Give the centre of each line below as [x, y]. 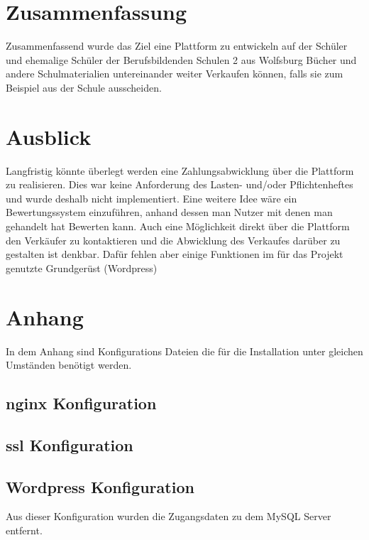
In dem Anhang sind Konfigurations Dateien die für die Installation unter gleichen [184, 351]
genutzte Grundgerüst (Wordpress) [82, 268]
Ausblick [49, 136]
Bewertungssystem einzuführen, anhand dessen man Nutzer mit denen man [169, 212]
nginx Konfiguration [81, 403]
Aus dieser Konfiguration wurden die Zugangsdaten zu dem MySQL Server [169, 516]
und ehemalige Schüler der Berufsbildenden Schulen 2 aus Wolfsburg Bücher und [181, 59]
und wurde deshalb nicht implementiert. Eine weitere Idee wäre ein [152, 198]
